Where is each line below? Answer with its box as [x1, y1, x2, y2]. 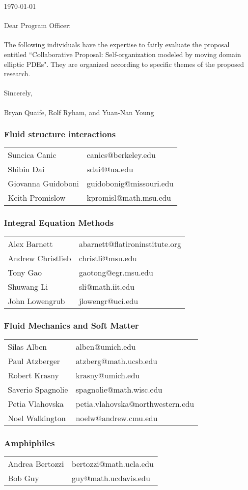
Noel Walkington [8, 412, 66, 424]
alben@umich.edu [76, 340, 136, 352]
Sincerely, [4, 88, 32, 98]
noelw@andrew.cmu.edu [76, 412, 158, 424]
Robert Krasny [8, 369, 59, 381]
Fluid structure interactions [4, 128, 116, 140]
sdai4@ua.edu [86, 163, 134, 175]
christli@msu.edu [79, 252, 137, 264]
